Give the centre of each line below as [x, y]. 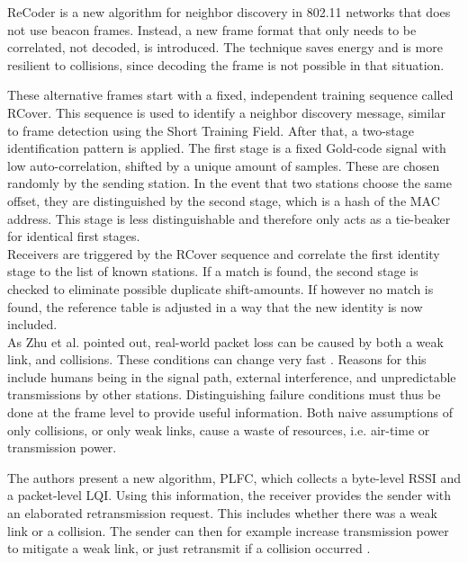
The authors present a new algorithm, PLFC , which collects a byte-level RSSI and [234, 477]
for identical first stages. [74, 236]
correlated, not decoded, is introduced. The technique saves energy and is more [225, 47]
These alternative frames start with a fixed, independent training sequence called [230, 95]
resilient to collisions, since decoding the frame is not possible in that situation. [226, 64]
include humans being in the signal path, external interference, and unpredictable [232, 376]
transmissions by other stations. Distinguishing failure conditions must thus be [224, 394]
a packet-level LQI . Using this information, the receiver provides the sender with [229, 495]
